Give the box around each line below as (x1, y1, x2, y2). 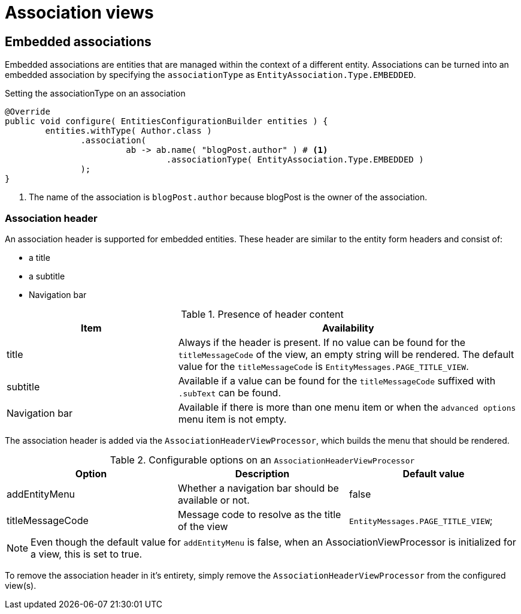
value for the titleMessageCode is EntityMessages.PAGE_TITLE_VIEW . (178, 360, 469, 372)
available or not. (177, 493, 250, 506)
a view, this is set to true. (31, 547, 143, 560)
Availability (322, 321, 374, 334)
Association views (5, 2, 154, 23)
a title (29, 252, 50, 263)
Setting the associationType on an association (5, 88, 186, 99)
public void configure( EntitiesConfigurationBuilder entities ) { (5, 116, 328, 127)
